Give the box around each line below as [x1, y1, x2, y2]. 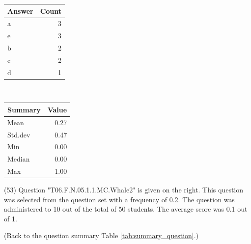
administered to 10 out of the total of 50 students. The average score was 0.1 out [4, 204, 248, 214]
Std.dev [7, 129, 30, 139]
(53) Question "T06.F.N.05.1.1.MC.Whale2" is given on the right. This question [4, 185, 244, 195]
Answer [7, 5, 33, 16]
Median [7, 154, 30, 164]
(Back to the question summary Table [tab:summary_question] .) [4, 230, 199, 240]
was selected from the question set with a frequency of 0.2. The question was [4, 194, 235, 204]
